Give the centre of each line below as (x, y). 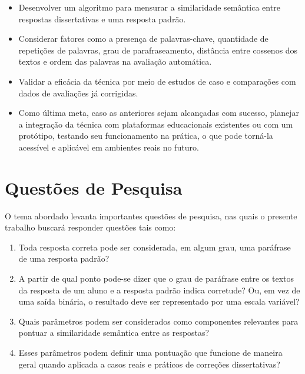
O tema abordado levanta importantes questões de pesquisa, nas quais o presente (151, 216)
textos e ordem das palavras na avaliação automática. (115, 61)
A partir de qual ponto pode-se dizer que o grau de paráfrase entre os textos (156, 278)
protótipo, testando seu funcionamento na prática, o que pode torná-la (146, 136)
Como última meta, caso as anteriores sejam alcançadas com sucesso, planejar (159, 113)
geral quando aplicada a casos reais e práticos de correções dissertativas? (149, 364)
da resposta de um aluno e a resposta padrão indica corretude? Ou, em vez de (159, 290)
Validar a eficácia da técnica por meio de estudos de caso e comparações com (157, 81)
